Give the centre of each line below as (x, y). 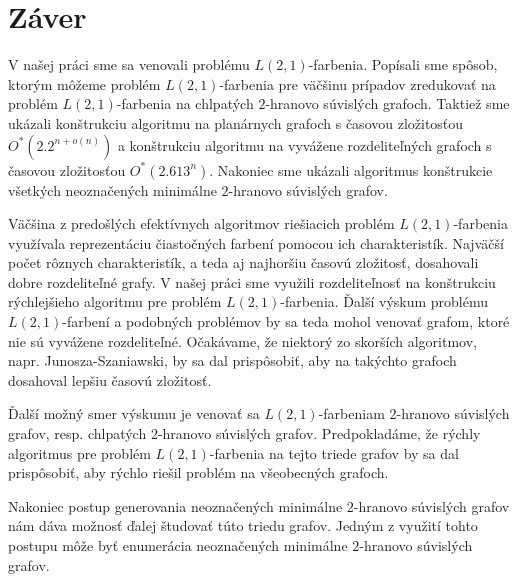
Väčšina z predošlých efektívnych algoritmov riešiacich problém (201, 223)
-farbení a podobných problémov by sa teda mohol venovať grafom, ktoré (286, 321)
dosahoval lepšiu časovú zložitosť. (110, 379)
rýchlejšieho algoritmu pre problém (115, 301)
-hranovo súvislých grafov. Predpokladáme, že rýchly (319, 433)
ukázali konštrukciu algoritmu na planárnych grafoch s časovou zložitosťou (236, 122)
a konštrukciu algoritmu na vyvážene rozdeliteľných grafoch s (304, 144)
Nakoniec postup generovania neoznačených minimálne (175, 505)
